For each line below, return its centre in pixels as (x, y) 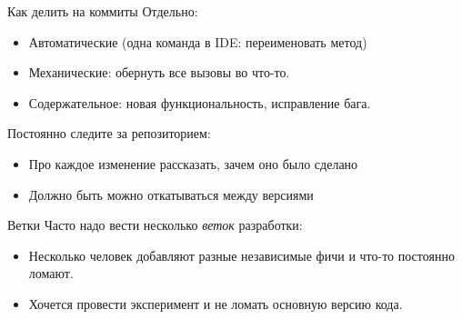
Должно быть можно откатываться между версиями (171, 194)
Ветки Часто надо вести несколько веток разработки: (155, 225)
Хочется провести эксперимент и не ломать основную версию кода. (216, 303)
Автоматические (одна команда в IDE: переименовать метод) (198, 41)
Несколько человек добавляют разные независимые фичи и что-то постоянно (241, 255)
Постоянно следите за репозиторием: (109, 133)
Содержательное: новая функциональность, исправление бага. (200, 102)
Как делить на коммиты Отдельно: (103, 11)
